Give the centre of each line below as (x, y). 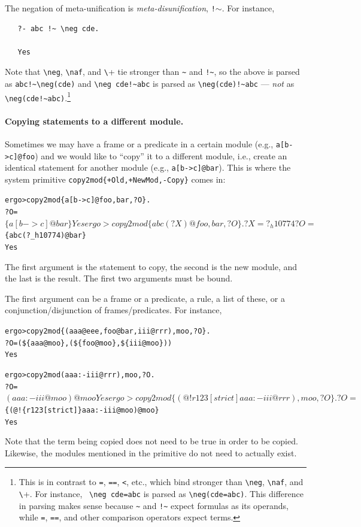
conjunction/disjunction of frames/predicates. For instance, (113, 310)
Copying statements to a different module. (94, 121)
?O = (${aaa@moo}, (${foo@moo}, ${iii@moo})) (89, 343)
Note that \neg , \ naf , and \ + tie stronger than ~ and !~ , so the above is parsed (152, 72)
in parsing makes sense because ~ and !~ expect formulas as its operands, (154, 505)
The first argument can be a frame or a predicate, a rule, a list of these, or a (145, 298)
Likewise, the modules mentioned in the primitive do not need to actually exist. (151, 452)
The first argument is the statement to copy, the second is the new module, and (151, 266)
